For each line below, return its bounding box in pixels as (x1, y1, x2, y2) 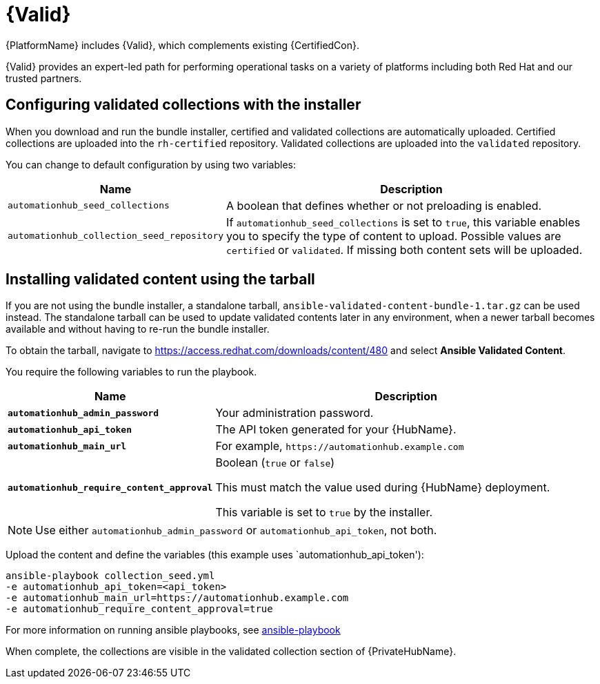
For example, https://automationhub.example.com (215, 439, 464, 453)
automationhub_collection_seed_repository (8, 231, 224, 242)
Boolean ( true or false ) (215, 456, 335, 470)
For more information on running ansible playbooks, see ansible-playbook (6, 624, 341, 636)
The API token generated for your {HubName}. (215, 422, 457, 437)
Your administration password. (215, 406, 374, 420)
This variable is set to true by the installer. (215, 505, 433, 520)
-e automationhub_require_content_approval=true (6, 603, 273, 615)
